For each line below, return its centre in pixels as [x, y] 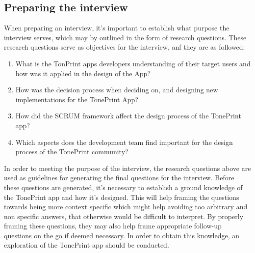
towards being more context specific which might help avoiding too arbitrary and [126, 207]
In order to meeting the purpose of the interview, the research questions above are [127, 168]
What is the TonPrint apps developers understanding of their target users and [133, 63]
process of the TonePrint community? [72, 152]
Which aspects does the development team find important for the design [124, 142]
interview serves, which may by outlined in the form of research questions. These [125, 37]
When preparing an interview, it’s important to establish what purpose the [117, 28]
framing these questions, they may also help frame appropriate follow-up [113, 226]
